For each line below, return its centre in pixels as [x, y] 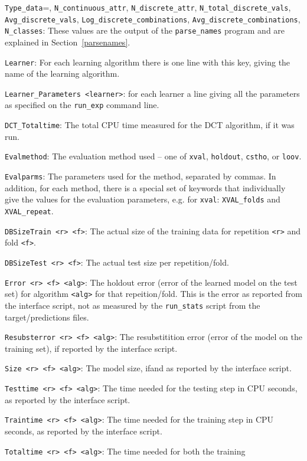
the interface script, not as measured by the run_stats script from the [133, 305]
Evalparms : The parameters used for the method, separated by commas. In [141, 176]
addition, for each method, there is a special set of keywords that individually [145, 187]
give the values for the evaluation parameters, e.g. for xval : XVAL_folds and [143, 199]
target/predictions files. [47, 317]
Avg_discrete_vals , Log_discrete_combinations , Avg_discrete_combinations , [153, 19]
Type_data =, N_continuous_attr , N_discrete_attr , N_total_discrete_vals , [148, 7]
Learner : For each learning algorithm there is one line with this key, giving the [148, 62]
